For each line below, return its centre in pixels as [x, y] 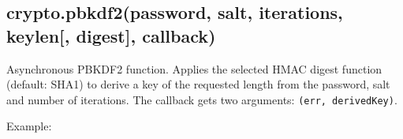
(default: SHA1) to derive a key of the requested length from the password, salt [198, 84]
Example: [29, 126]
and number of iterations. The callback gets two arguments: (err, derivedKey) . [202, 99]
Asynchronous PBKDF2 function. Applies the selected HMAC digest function [194, 68]
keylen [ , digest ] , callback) [111, 35]
